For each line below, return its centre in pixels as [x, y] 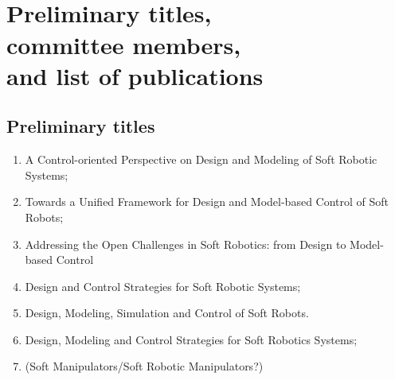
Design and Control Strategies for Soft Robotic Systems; [163, 286]
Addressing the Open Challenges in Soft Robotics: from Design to [186, 244]
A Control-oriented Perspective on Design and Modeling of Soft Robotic [201, 159]
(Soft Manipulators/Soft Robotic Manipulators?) [144, 366]
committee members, [124, 44]
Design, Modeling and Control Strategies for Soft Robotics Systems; [191, 339]
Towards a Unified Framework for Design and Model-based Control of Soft [207, 202]
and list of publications [135, 75]
